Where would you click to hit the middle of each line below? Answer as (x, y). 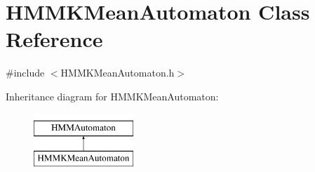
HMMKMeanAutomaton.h (118, 73)
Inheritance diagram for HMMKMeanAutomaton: (112, 96)
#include (25, 73)
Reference (54, 39)
